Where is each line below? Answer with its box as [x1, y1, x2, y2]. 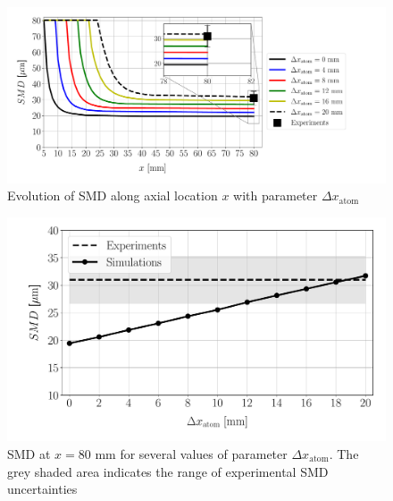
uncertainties [7, 480, 78, 498]
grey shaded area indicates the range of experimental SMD [7, 462, 329, 480]
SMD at [7, 444, 51, 463]
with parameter [233, 186, 318, 205]
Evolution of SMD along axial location [7, 186, 218, 205]
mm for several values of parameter [95, 444, 288, 463]
